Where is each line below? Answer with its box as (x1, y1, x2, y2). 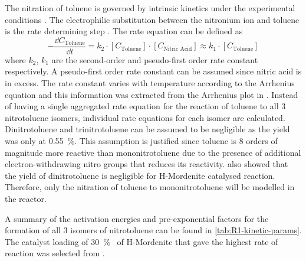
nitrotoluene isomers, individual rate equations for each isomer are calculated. (5, 111, 285, 123)
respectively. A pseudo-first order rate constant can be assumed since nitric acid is (5, 65, 302, 77)
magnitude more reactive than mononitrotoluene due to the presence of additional (5, 146, 301, 158)
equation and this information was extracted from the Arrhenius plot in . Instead (5, 88, 298, 100)
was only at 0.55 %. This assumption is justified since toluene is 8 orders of (5, 135, 278, 146)
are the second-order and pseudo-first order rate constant (51, 53, 258, 66)
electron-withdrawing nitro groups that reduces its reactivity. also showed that (5, 158, 288, 170)
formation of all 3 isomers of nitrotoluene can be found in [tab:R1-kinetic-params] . (5, 224, 302, 236)
